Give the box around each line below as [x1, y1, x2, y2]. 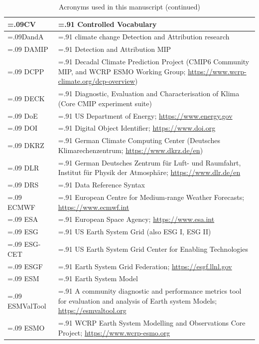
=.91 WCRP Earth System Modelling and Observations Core [58, 318, 246, 328]
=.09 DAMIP [7, 44, 48, 54]
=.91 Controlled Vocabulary [58, 18, 157, 29]
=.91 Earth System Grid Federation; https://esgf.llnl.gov [58, 261, 232, 271]
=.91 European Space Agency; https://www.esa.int [58, 214, 215, 224]
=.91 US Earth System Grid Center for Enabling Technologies [58, 243, 248, 254]
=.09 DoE [7, 110, 38, 121]
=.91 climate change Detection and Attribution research [58, 31, 230, 42]
